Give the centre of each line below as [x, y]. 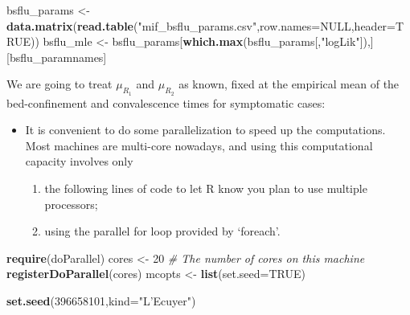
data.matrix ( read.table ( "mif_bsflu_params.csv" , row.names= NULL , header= [201, 25]
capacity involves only [79, 161]
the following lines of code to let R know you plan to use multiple [206, 188]
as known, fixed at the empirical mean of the [289, 84]
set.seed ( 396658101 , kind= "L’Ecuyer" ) [101, 300]
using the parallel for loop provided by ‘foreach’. [162, 231]
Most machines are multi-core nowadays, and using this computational [199, 145]
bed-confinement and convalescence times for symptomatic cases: [166, 102]
